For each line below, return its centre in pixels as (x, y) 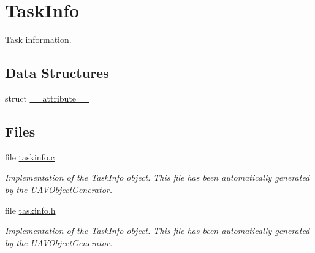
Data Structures (57, 73)
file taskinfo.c (30, 157)
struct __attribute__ (47, 98)
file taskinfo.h (30, 210)
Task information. (38, 40)
